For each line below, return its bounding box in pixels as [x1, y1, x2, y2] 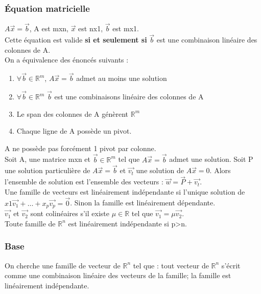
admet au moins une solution [76, 73, 167, 83]
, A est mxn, [29, 23, 69, 34]
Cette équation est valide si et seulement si [5, 34, 147, 45]
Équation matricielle [5, 2, 90, 14]
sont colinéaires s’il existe [30, 208, 109, 219]
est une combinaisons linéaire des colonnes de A [54, 91, 204, 102]
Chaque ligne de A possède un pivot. [16, 125, 132, 136]
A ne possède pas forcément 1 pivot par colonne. [5, 142, 156, 153]
